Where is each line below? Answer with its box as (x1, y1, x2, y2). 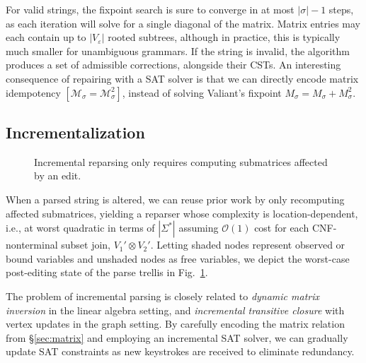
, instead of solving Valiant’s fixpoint (122, 85, 282, 100)
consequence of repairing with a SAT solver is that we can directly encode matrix (6, 71, 359, 85)
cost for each (254, 220, 309, 235)
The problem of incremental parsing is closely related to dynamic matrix (6, 288, 320, 303)
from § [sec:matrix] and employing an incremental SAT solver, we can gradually (6, 330, 348, 345)
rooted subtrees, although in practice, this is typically (108, 30, 341, 44)
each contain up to (6, 30, 86, 44)
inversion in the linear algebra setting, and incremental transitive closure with (6, 302, 345, 317)
